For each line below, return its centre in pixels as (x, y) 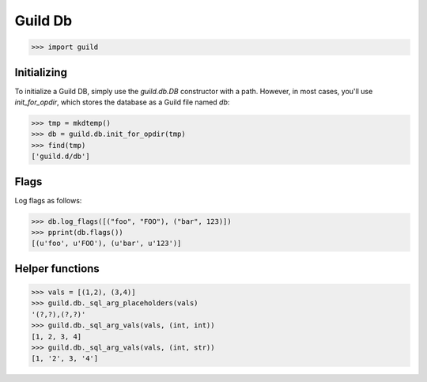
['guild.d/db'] (60, 157)
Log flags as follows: (48, 200)
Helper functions (57, 269)
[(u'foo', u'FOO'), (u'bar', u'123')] (106, 244)
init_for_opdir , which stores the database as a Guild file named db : (122, 102)
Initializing (41, 72)
